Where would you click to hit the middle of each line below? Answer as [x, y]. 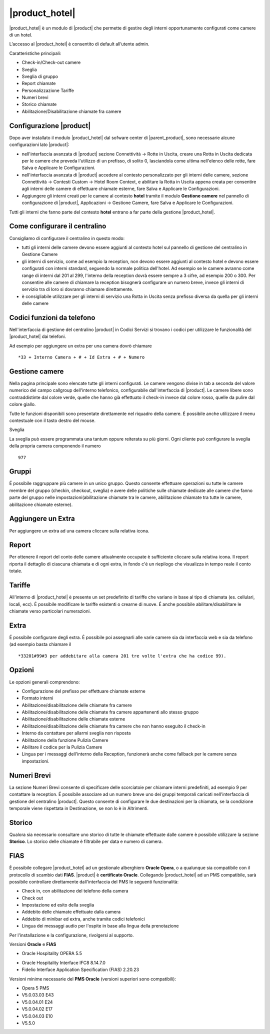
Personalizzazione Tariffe [48, 90]
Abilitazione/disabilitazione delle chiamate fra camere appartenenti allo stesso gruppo [110, 712]
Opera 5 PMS [35, 988]
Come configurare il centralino [58, 226]
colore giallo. [22, 404]
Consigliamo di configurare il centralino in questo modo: [67, 238]
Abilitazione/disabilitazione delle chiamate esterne [73, 719]
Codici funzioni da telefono [52, 317]
